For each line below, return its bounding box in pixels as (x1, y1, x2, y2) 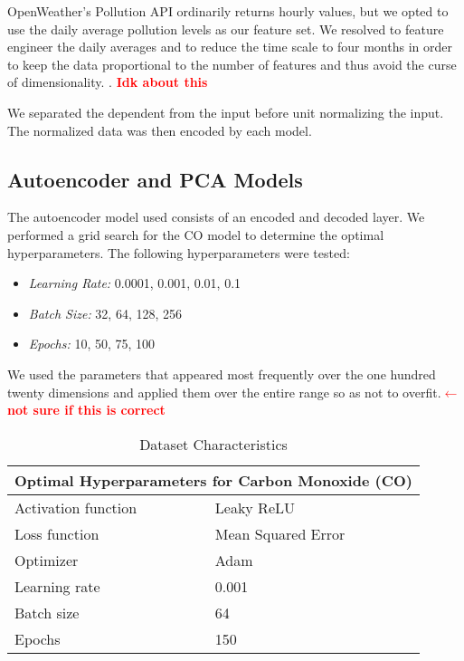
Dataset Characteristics (139, 433, 288, 455)
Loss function (14, 522, 99, 544)
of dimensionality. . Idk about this (7, 72, 208, 91)
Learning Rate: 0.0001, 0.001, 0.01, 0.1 (28, 273, 241, 292)
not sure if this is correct (7, 400, 166, 419)
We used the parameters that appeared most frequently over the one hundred (7, 364, 436, 383)
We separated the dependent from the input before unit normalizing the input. (7, 102, 444, 121)
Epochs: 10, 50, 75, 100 (28, 334, 156, 353)
